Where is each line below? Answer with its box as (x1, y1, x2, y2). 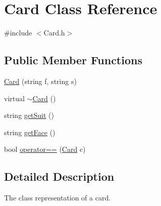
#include (4, 27, 32, 38)
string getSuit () (4, 110, 54, 120)
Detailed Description (4, 169, 115, 184)
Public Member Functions (4, 52, 142, 68)
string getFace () (4, 127, 56, 137)
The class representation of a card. (4, 192, 111, 203)
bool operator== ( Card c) (4, 144, 86, 154)
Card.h (43, 27, 65, 38)
